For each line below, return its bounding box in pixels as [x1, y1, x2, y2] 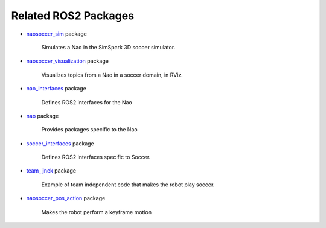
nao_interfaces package [26, 85, 87, 92]
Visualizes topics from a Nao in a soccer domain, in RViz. [41, 71, 184, 78]
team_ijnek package [26, 167, 77, 174]
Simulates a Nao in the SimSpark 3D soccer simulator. [41, 43, 176, 51]
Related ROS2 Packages [11, 9, 135, 22]
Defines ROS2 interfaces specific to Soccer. [41, 154, 151, 161]
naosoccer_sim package [26, 30, 87, 37]
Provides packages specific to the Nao [41, 126, 138, 133]
